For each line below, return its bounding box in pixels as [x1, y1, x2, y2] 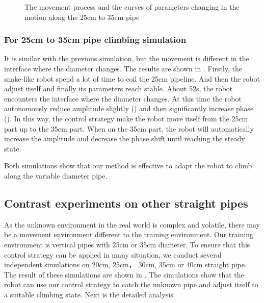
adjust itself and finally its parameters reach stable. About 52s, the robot [4, 83, 233, 94]
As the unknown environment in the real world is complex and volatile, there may [4, 219, 260, 230]
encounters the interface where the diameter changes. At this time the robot [4, 93, 242, 104]
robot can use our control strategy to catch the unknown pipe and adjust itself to [4, 279, 258, 290]
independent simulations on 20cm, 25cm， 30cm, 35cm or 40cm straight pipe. [4, 259, 247, 270]
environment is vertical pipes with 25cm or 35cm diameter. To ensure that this [4, 239, 250, 249]
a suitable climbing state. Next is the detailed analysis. [4, 289, 175, 299]
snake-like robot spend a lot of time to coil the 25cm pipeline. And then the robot [4, 73, 260, 84]
